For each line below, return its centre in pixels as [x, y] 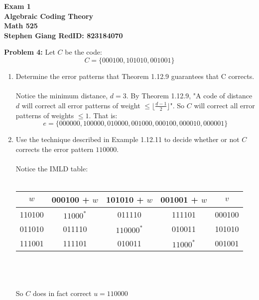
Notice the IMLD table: [52, 168]
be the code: [83, 52]
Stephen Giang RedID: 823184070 [64, 35]
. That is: [103, 115]
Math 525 [21, 26]
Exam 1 [17, 6]
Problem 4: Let [30, 52]
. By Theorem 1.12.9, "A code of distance [189, 96]
